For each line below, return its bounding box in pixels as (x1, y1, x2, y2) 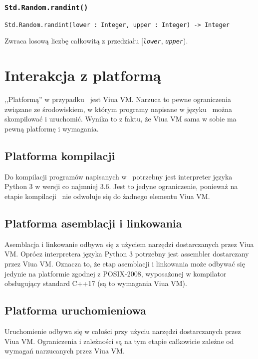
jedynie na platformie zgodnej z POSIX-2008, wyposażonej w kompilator (4, 268, 227, 278)
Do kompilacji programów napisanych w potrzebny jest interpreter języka (4, 171, 233, 181)
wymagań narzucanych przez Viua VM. (4, 345, 125, 356)
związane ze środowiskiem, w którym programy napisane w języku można (4, 103, 233, 114)
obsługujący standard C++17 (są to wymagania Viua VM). (4, 278, 187, 288)
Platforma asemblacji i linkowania (4, 215, 182, 230)
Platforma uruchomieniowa (4, 302, 146, 318)
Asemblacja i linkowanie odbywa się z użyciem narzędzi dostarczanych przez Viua (4, 238, 254, 249)
